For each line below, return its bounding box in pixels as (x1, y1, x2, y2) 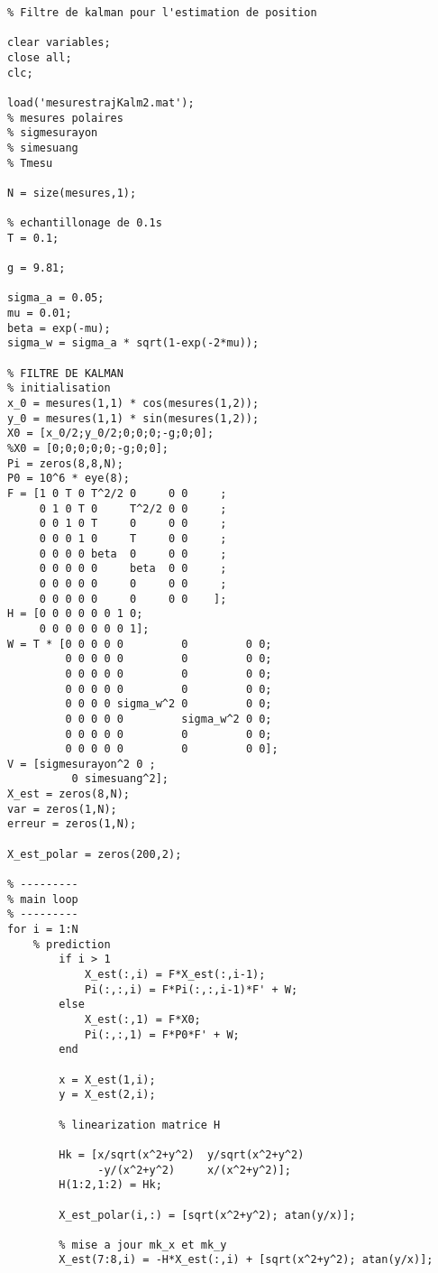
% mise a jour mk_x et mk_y (59, 1238, 227, 1251)
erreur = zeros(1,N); (7, 817, 137, 831)
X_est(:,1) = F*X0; (84, 1012, 201, 1026)
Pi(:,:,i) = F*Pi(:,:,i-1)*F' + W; (84, 982, 298, 996)
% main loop (7, 892, 78, 906)
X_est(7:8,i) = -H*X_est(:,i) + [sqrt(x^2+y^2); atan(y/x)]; (59, 1253, 433, 1267)
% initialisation (7, 382, 111, 395)
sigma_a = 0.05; (7, 291, 105, 305)
